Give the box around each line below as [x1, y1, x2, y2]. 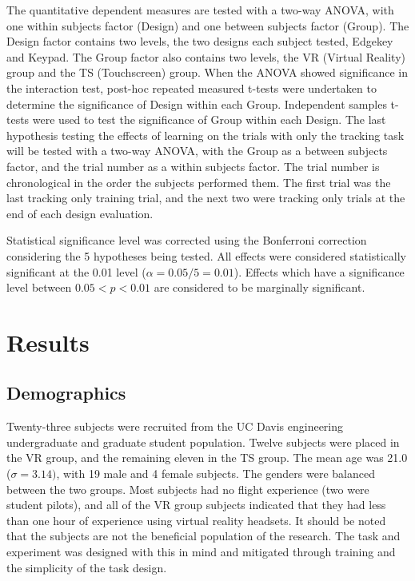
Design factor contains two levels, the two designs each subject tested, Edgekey [6, 33, 393, 50]
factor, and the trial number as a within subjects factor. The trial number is [6, 157, 380, 174]
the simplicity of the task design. [6, 559, 167, 575]
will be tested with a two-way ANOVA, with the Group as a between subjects [6, 142, 388, 159]
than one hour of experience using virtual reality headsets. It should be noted [6, 511, 386, 528]
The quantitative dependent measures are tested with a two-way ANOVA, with [6, 2, 394, 18]
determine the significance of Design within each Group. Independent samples [6, 95, 387, 112]
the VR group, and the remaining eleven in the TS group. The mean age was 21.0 [6, 449, 408, 466]
